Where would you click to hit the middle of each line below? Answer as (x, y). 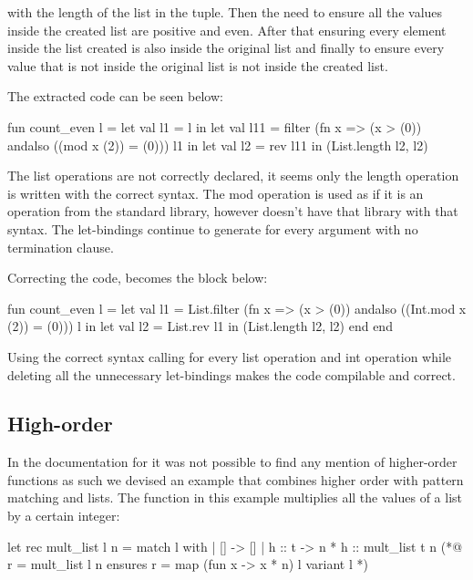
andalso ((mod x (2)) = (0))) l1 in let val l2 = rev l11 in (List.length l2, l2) (218, 145)
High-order (60, 424)
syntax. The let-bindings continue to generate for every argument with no (213, 228)
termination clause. (61, 247)
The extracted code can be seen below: (115, 96)
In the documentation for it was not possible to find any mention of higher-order (232, 462)
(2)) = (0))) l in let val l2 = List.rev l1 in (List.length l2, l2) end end (200, 326)
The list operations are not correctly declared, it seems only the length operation (233, 176)
